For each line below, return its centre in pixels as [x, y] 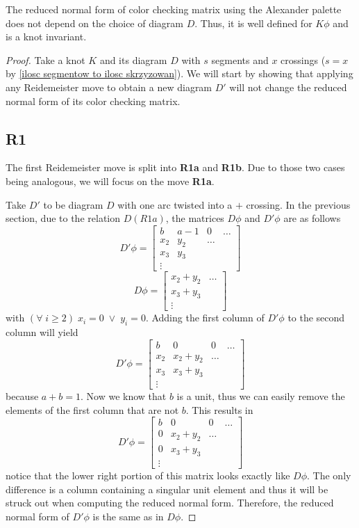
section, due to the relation [63, 218]
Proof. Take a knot [45, 59]
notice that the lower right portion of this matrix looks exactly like [148, 475]
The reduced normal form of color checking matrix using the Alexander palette [174, 9]
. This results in [219, 409]
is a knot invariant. [46, 37]
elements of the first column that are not [92, 409]
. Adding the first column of [205, 318]
